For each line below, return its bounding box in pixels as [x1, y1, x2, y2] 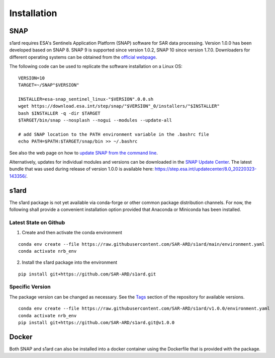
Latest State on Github [9, 219, 65, 226]
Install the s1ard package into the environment [22, 259, 118, 265]
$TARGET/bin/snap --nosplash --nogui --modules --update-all [18, 117, 172, 123]
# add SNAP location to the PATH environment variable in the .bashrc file [18, 131, 209, 137]
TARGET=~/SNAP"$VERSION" [18, 82, 79, 88]
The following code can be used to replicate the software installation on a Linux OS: [9, 63, 183, 69]
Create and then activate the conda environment [22, 230, 123, 236]
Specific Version [9, 283, 51, 291]
